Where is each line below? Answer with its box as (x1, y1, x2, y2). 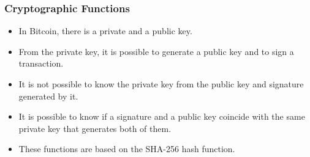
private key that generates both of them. (18, 122, 172, 134)
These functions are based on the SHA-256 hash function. (18, 142, 235, 155)
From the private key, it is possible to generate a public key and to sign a (18, 45, 294, 57)
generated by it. (18, 89, 78, 102)
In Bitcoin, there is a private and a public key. (18, 24, 192, 37)
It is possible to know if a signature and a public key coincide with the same (18, 110, 305, 123)
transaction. (18, 57, 64, 70)
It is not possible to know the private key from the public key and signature (18, 78, 304, 90)
